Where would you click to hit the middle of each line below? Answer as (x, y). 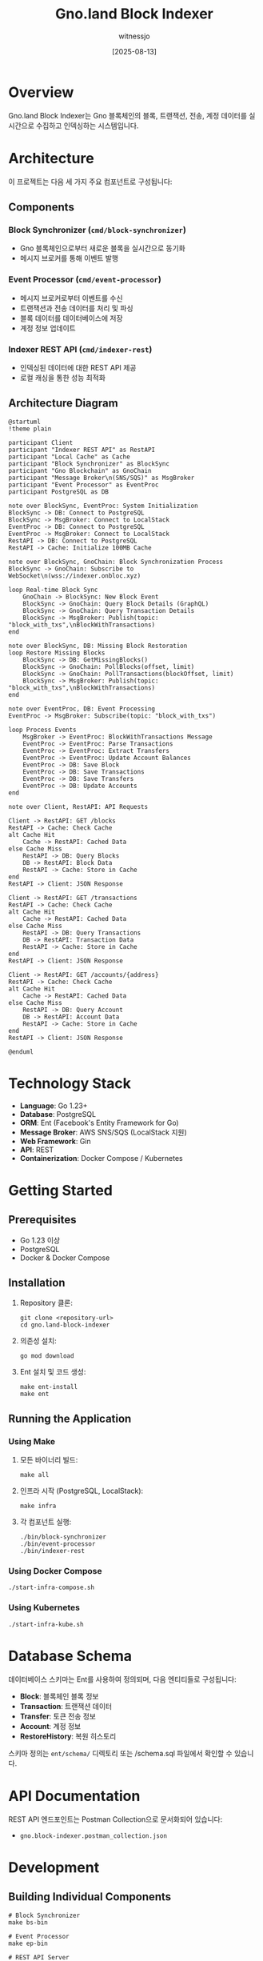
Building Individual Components (90, 1897)
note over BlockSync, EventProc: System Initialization (103, 506)
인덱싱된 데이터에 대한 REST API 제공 (78, 367)
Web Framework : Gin (56, 1141)
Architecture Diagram (63, 404)
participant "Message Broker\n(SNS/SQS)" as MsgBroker (102, 478)
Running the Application (70, 1418)
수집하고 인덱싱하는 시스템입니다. (87, 126)
